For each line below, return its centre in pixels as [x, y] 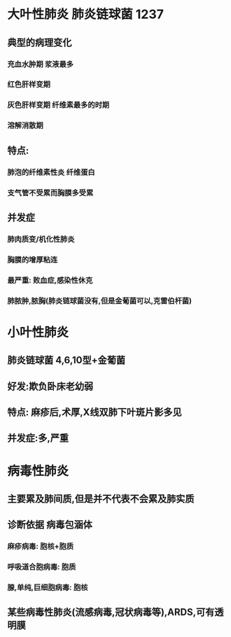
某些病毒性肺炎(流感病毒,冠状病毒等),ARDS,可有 [111, 612]
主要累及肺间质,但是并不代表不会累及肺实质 [101, 499]
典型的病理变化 [40, 42]
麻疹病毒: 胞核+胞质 [41, 547]
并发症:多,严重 [38, 438]
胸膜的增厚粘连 [33, 260]
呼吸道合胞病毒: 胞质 [42, 567]
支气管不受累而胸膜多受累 [50, 192]
